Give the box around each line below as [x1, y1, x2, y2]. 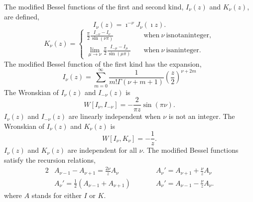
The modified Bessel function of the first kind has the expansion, [4, 58, 202, 69]
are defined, [4, 11, 39, 21]
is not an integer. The [168, 111, 235, 121]
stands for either [31, 190, 82, 200]
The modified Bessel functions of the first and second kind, [4, 1, 184, 11]
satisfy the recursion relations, [4, 155, 96, 165]
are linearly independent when [68, 111, 161, 121]
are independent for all [67, 145, 137, 155]
